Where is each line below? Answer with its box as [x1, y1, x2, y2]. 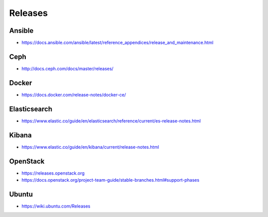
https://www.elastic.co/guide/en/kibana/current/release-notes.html [21, 144, 159, 150]
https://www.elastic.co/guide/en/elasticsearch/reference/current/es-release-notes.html [21, 117, 201, 124]
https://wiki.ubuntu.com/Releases [21, 203, 90, 209]
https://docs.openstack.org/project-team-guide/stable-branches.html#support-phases [21, 177, 200, 183]
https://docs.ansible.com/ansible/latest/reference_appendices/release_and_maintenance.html [21, 40, 213, 46]
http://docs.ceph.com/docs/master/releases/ [21, 65, 114, 72]
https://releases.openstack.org [21, 170, 85, 176]
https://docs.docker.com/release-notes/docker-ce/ [21, 92, 126, 98]
